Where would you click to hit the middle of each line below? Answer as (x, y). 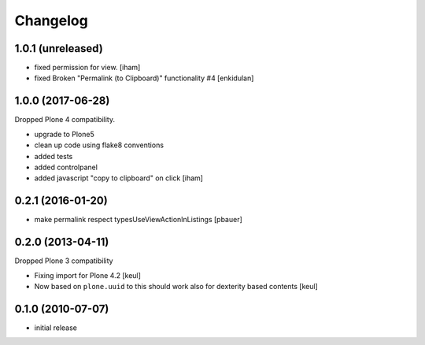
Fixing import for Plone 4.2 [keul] (88, 275)
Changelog (51, 20)
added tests (54, 156)
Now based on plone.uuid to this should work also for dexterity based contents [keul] (176, 286)
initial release (56, 328)
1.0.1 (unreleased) (59, 48)
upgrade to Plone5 (64, 134)
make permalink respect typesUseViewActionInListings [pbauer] (139, 220)
